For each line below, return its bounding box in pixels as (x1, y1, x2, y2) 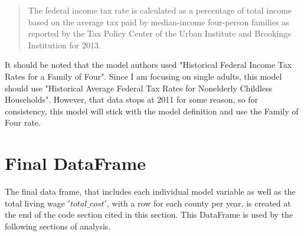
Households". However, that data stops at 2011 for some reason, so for (5, 93, 259, 106)
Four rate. (5, 116, 41, 129)
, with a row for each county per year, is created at (106, 196, 291, 209)
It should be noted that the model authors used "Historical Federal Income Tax (5, 58, 292, 71)
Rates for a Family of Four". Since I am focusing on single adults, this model (5, 70, 282, 82)
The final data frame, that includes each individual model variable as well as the (5, 185, 296, 198)
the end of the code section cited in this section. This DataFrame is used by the (5, 208, 293, 221)
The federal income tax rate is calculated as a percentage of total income (28, 4, 292, 16)
